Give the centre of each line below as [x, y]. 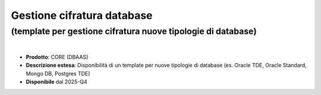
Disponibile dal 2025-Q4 [56, 81]
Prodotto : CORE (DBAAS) [57, 57]
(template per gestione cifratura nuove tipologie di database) [134, 31]
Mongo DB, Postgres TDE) [58, 73]
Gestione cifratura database [82, 15]
